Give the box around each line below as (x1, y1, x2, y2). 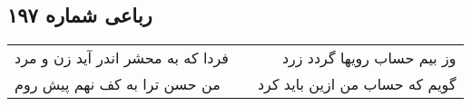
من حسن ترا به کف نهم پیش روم (15, 73, 221, 95)
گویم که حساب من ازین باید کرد (257, 73, 456, 95)
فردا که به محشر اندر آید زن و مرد (15, 47, 229, 69)
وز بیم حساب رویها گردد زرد (281, 47, 456, 69)
